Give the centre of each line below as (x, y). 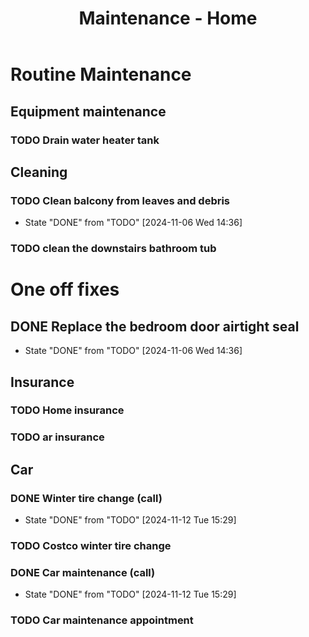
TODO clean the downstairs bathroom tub (113, 249)
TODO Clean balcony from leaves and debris (120, 200)
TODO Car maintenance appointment (102, 620)
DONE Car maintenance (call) (83, 572)
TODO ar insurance (57, 437)
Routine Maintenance (101, 74)
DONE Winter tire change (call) (86, 498)
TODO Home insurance (67, 410)
